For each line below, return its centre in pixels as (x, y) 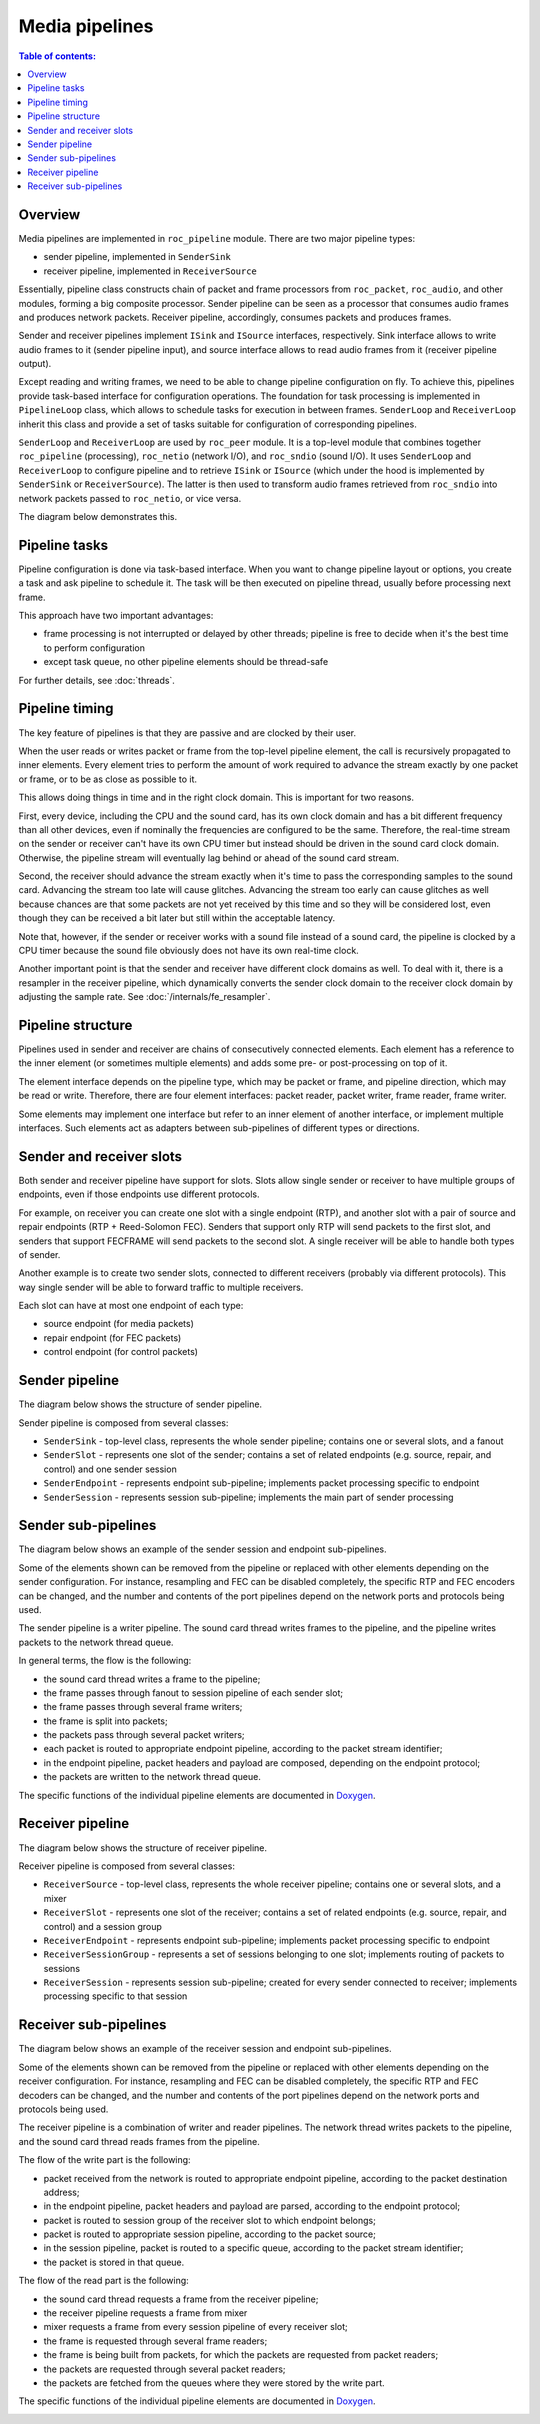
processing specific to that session (115, 1996)
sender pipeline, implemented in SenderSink (137, 257)
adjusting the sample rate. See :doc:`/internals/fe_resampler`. (144, 997)
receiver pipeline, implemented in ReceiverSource (150, 271)
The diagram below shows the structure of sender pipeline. (140, 1404)
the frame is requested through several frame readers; (155, 2341)
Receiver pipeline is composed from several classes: (126, 1866)
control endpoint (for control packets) (121, 1352)
